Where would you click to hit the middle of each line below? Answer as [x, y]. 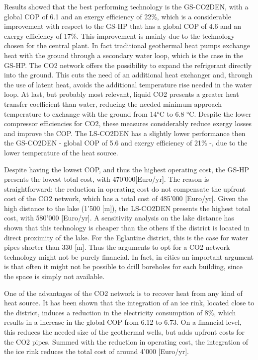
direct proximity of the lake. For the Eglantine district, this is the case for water [126, 237]
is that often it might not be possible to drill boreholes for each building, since [124, 266]
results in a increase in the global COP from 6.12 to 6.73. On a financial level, [123, 322]
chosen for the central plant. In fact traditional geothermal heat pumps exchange [127, 45]
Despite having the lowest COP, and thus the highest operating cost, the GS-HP [127, 169]
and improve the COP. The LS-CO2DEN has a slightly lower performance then [125, 133]
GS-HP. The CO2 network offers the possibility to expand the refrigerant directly [128, 65]
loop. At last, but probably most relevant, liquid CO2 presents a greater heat [122, 94]
